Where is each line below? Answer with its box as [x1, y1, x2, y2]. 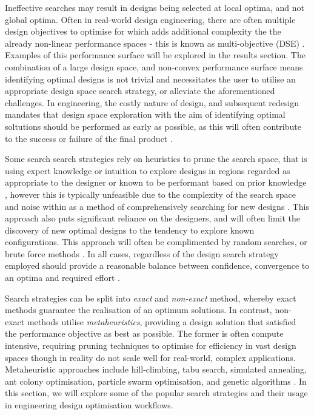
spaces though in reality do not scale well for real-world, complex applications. [5, 351, 296, 363]
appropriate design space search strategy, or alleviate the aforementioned [5, 84, 275, 97]
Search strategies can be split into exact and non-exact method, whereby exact [5, 291, 296, 304]
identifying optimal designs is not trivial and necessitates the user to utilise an [5, 72, 296, 85]
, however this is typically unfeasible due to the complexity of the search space [5, 187, 296, 200]
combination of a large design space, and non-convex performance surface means [5, 60, 303, 73]
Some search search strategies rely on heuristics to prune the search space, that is [5, 152, 307, 165]
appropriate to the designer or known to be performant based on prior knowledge [5, 176, 307, 189]
